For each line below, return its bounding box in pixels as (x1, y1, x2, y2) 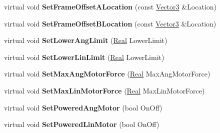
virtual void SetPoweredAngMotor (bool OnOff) (4, 102, 162, 112)
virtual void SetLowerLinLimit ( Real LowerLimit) (4, 51, 164, 62)
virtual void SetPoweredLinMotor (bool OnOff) (4, 119, 159, 129)
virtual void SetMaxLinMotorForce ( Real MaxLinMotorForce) (4, 85, 205, 95)
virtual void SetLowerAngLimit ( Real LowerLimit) (4, 35, 167, 45)
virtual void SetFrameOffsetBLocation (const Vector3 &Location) (4, 18, 216, 28)
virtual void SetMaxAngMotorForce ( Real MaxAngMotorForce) (4, 68, 210, 79)
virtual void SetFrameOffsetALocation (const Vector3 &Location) (4, 1, 217, 11)
